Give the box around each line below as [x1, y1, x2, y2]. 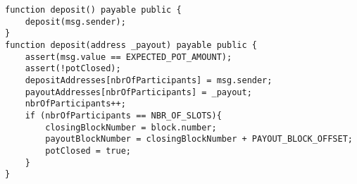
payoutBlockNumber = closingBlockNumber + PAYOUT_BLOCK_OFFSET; [45, 134, 353, 145]
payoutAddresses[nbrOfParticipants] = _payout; [25, 87, 252, 97]
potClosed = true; [45, 145, 131, 156]
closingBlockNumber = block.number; [45, 122, 217, 133]
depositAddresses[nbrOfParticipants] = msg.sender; [25, 75, 273, 85]
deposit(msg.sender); [25, 16, 126, 27]
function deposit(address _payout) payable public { [5, 39, 257, 50]
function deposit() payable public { [5, 5, 182, 15]
